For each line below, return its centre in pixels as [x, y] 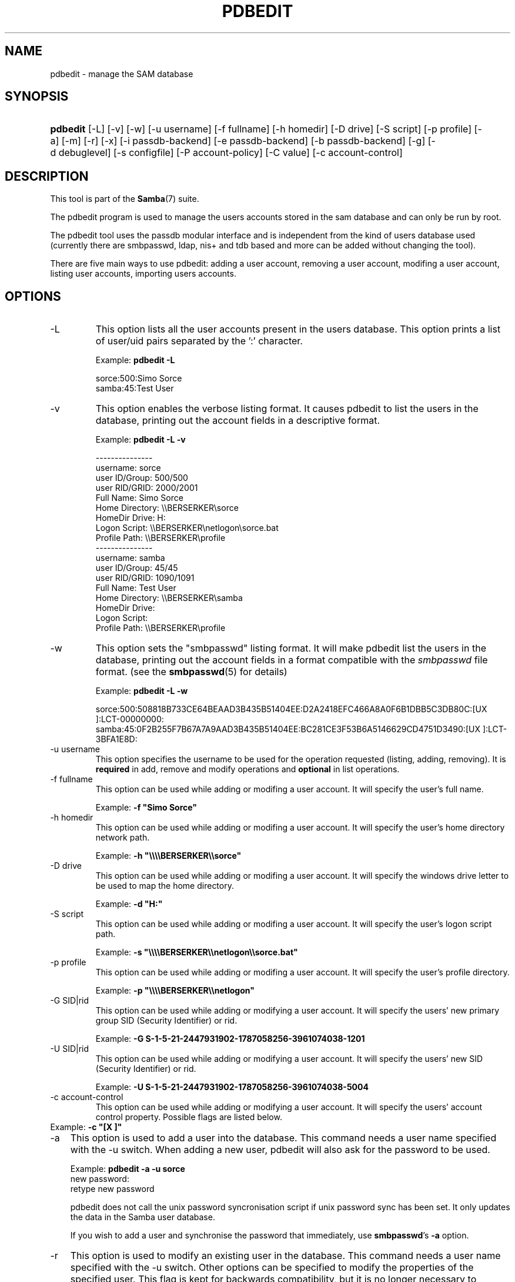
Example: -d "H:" [129, 904]
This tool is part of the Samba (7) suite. [125, 199]
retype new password [112, 1189]
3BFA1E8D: [116, 739]
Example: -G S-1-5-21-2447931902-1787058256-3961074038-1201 [230, 1039]
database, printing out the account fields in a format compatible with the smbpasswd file [292, 660]
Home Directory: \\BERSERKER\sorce [167, 508]
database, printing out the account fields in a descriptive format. [238, 421]
